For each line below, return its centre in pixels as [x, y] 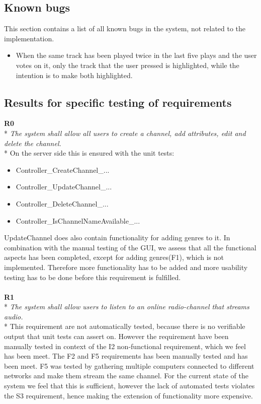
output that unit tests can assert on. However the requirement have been [116, 336]
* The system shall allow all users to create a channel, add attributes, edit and [125, 133]
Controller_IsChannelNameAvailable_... [78, 220]
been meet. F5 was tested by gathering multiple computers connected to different [129, 365]
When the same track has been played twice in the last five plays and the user [136, 55]
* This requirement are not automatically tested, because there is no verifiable [125, 326]
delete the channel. [33, 143]
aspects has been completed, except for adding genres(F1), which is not [114, 257]
